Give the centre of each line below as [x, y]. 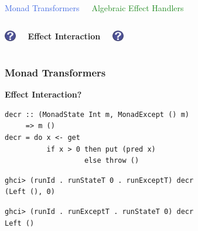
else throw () [112, 161]
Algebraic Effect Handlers [138, 8]
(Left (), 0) [30, 192]
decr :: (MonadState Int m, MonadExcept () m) [97, 114]
